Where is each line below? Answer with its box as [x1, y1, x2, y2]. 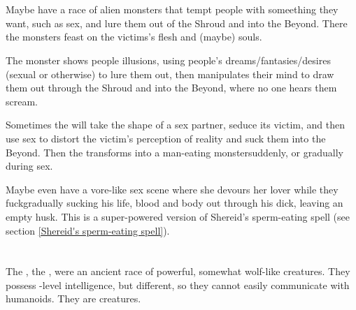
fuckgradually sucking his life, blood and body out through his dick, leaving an [6, 195, 343, 210]
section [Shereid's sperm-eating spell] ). [6, 223, 170, 237]
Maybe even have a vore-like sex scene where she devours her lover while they [6, 182, 339, 196]
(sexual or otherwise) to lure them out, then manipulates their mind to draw [6, 66, 334, 81]
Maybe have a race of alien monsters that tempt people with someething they [6, 2, 339, 17]
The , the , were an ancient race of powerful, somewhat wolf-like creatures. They [6, 264, 350, 279]
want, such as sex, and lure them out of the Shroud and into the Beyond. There [6, 15, 348, 30]
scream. [6, 94, 38, 108]
